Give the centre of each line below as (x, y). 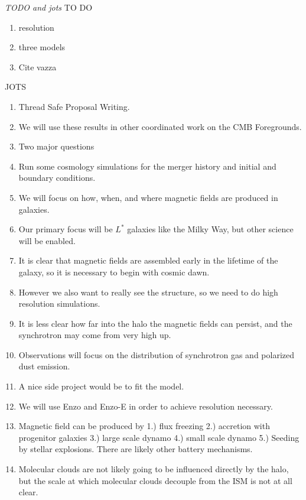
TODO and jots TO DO (49, 7)
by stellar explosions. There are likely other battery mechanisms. (136, 449)
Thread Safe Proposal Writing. (74, 106)
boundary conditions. (57, 178)
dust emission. (44, 366)
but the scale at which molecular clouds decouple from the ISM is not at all (155, 480)
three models (42, 47)
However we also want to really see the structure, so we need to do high (148, 292)
